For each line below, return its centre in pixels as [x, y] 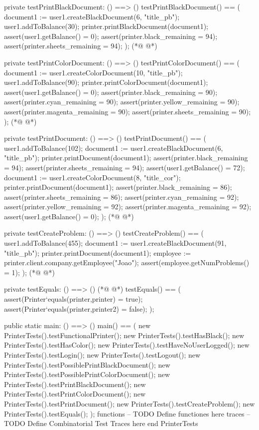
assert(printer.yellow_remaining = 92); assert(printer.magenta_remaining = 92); [128, 207]
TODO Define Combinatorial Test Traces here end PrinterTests [101, 423]
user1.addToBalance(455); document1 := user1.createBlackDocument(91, [115, 243]
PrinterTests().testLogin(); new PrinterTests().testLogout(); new [102, 355]
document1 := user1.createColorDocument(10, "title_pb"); [93, 72]
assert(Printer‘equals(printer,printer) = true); [73, 299]
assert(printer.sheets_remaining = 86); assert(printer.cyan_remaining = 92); [122, 197]
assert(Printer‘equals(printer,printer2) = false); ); [79, 308]
